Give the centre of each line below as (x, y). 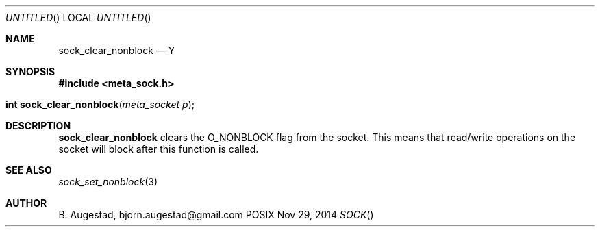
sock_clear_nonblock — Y (117, 50)
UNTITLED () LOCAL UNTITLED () (78, 17)
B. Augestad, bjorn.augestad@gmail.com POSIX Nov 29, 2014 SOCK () (216, 215)
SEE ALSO (29, 170)
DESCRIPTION (38, 126)
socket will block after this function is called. (159, 149)
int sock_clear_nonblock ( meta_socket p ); (100, 104)
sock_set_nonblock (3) (108, 182)
